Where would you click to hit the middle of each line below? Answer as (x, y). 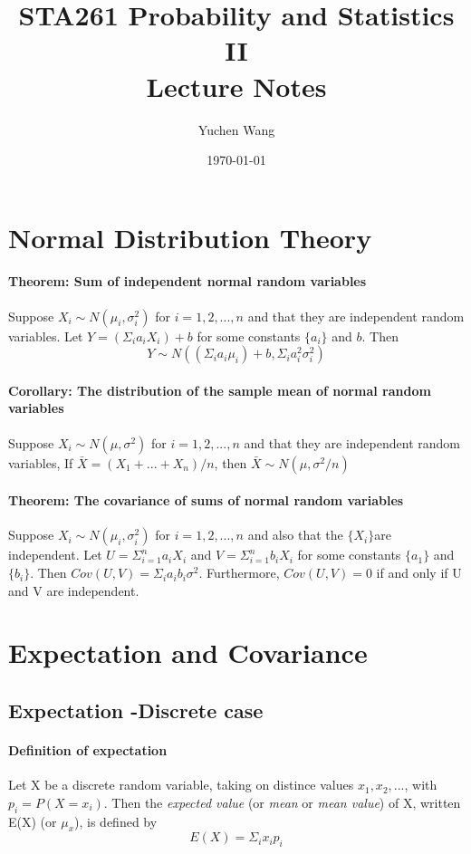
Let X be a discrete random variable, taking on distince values (181, 785)
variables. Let (46, 336)
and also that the (295, 535)
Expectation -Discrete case (136, 710)
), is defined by (116, 821)
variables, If (41, 462)
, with (421, 785)
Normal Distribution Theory (190, 237)
